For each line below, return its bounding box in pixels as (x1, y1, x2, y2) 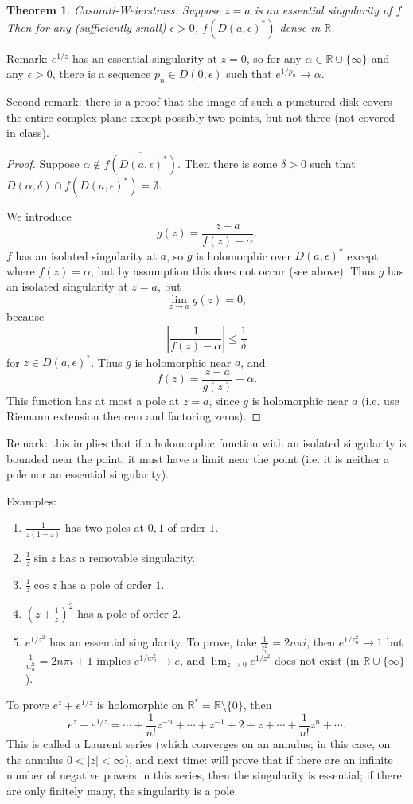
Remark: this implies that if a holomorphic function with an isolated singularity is (6, 435, 407, 451)
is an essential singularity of (254, 2, 392, 18)
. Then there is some (177, 154, 278, 171)
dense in (279, 18, 321, 35)
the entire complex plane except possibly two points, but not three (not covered (6, 108, 395, 125)
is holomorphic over (196, 247, 291, 263)
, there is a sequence (52, 65, 151, 82)
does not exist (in (274, 651, 360, 668)
